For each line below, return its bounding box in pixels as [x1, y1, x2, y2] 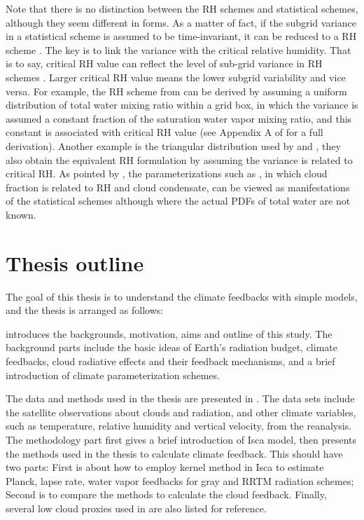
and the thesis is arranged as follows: [6, 303, 164, 317]
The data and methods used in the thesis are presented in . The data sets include [6, 391, 355, 406]
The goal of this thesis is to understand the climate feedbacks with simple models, [6, 289, 358, 303]
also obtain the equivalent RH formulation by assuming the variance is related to [6, 152, 353, 167]
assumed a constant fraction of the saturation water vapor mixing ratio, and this [6, 111, 352, 125]
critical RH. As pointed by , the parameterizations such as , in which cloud [6, 166, 328, 181]
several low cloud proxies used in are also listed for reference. [6, 500, 267, 515]
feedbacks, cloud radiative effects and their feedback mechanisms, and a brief [6, 354, 335, 368]
